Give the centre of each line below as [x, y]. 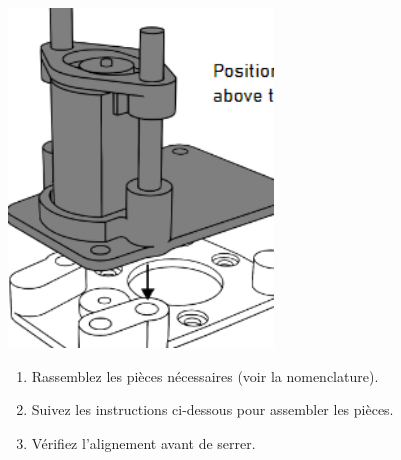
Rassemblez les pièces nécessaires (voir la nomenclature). [205, 375]
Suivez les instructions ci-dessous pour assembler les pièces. [212, 409]
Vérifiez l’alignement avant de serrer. [143, 442]
